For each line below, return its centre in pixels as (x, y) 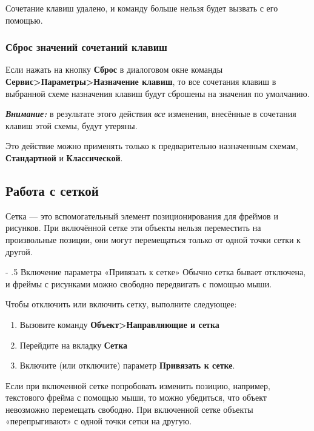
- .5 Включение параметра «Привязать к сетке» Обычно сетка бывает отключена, (156, 272)
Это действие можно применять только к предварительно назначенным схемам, (152, 146)
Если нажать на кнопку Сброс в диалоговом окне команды (114, 69)
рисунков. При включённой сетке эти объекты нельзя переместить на (133, 228)
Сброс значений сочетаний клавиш (86, 47)
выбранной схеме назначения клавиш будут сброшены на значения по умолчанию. (158, 93)
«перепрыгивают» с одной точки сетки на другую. (99, 421)
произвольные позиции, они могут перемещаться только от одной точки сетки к (153, 239)
